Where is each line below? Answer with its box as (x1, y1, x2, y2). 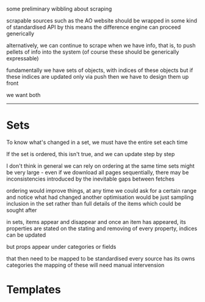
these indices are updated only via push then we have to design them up (6, 73, 189, 80)
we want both (6, 92, 41, 98)
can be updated (6, 231, 46, 239)
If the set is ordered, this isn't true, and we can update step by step (6, 150, 175, 157)
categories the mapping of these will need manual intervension (6, 261, 165, 268)
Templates (6, 283, 61, 297)
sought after (6, 206, 37, 214)
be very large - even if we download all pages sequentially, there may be (6, 168, 189, 176)
